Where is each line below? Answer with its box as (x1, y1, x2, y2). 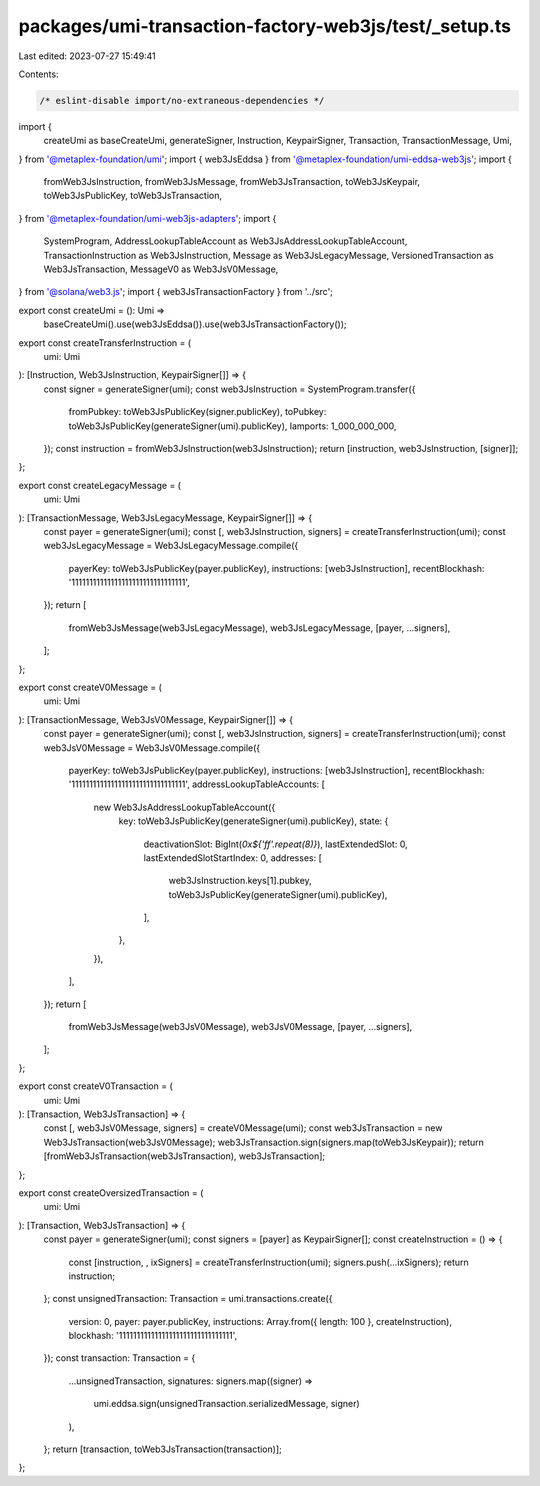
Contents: (18, 68, 59, 80)
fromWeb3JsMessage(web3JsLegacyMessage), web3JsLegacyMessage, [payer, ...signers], (68, 621, 451, 634)
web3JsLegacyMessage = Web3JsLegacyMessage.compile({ (43, 540, 299, 552)
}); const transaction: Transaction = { (43, 1352, 196, 1364)
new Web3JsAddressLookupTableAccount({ (93, 801, 276, 813)
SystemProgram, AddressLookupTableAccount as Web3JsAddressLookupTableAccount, (43, 235, 408, 247)
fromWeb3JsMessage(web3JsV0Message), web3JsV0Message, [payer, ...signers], (68, 1021, 413, 1033)
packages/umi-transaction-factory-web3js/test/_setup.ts (18, 15, 512, 37)
